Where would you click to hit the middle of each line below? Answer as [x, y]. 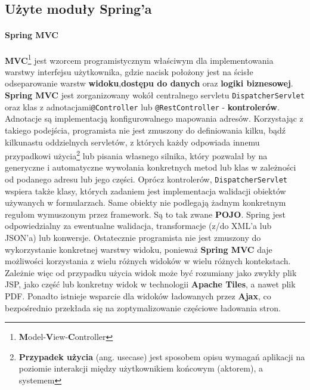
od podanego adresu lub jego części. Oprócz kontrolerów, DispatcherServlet [146, 179]
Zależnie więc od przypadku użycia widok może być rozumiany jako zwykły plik [151, 272]
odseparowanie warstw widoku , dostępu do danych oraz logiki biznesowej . [149, 83]
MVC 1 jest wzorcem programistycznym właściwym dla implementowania [139, 59]
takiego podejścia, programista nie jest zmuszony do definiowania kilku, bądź [145, 130]
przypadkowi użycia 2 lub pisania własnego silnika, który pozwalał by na [136, 155]
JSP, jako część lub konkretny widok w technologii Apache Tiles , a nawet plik [150, 284]
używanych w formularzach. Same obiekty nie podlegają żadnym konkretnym [145, 202]
